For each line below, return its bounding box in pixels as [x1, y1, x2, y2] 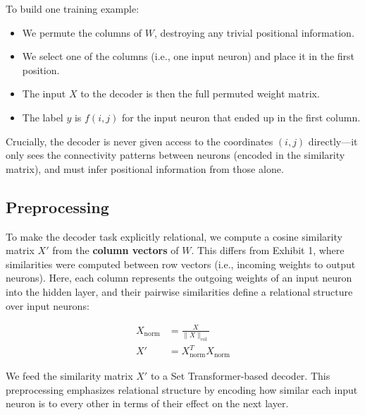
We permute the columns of [22, 25, 142, 40]
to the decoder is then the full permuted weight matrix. [80, 86, 320, 101]
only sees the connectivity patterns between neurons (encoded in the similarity [6, 148, 345, 162]
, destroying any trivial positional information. [154, 25, 354, 40]
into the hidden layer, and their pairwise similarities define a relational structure [6, 284, 353, 299]
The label [22, 109, 63, 124]
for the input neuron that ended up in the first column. [121, 109, 361, 124]
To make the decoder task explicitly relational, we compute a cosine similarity [6, 229, 342, 243]
